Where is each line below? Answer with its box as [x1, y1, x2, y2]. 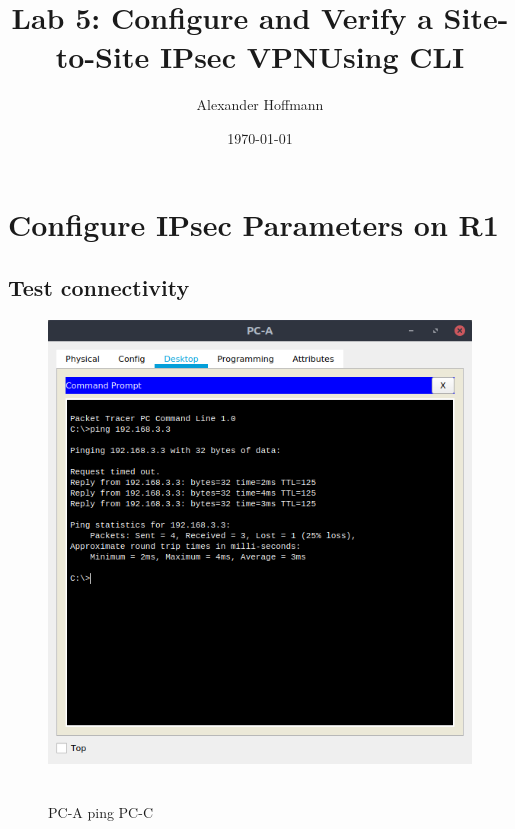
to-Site [55, 36, 150, 77]
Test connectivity [8, 272, 190, 303]
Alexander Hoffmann [196, 94, 324, 115]
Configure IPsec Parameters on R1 [8, 203, 499, 244]
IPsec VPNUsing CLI [159, 36, 465, 77]
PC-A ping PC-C [48, 801, 153, 822]
